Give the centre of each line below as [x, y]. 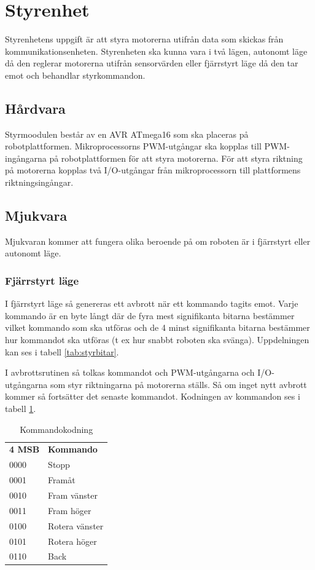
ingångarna [26, 158]
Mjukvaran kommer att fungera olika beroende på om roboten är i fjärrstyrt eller [158, 241]
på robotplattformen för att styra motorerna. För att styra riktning [176, 158]
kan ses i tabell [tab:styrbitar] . [62, 351]
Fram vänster [73, 495]
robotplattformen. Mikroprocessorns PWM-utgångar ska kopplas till [133, 146]
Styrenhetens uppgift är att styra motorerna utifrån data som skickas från [144, 39]
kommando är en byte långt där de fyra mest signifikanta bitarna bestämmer [150, 315]
